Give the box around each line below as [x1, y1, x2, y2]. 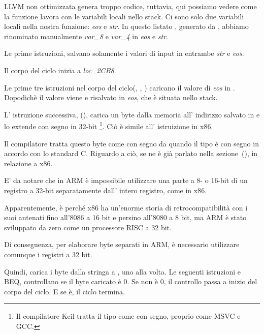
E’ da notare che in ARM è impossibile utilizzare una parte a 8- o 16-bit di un [4, 175, 248, 186]
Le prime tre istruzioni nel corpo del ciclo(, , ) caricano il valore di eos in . [4, 82, 235, 93]
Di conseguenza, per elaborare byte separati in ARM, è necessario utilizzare [4, 239, 240, 250]
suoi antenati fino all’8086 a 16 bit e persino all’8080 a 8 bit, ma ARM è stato [4, 212, 247, 223]
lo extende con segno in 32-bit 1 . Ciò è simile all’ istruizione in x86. [4, 119, 213, 131]
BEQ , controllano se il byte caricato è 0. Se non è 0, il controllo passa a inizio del [4, 276, 257, 287]
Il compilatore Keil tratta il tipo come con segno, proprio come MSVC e [16, 311, 241, 321]
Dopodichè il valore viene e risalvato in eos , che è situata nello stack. [4, 92, 218, 103]
